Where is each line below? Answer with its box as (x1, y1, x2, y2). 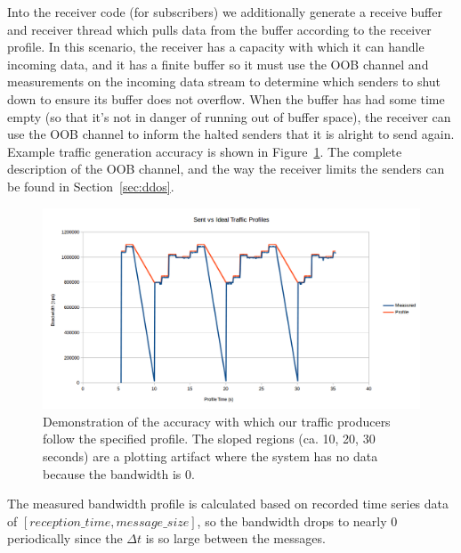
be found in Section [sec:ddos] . (7, 176, 174, 195)
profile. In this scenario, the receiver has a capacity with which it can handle (7, 37, 425, 56)
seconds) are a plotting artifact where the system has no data (43, 446, 378, 465)
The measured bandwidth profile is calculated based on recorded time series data (7, 494, 449, 513)
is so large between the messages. (145, 529, 326, 548)
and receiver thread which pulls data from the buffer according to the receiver (7, 20, 432, 38)
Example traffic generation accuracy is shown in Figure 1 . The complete (7, 142, 402, 160)
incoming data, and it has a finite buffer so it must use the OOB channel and (7, 54, 429, 73)
